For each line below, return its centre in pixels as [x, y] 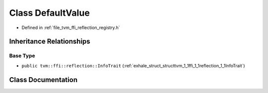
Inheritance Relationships [50, 42]
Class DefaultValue [50, 13]
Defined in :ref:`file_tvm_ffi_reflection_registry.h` [71, 28]
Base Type [22, 56]
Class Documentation [43, 79]
